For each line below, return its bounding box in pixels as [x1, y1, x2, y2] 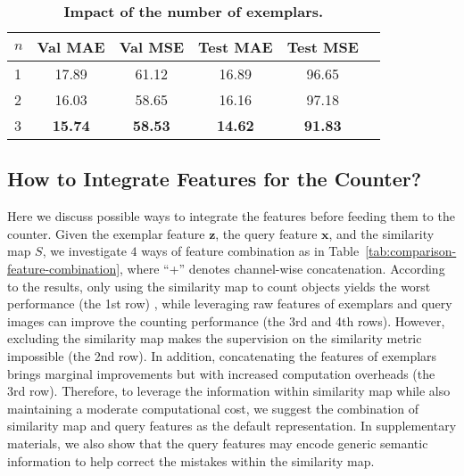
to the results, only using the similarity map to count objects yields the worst [7, 276, 431, 295]
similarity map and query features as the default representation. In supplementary [7, 416, 457, 435]
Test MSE [286, 37, 359, 57]
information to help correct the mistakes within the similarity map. [7, 451, 375, 470]
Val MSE [119, 37, 184, 57]
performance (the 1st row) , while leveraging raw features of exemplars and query [7, 294, 452, 313]
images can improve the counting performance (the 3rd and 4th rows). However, [7, 311, 445, 330]
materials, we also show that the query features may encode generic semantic [7, 433, 428, 452]
